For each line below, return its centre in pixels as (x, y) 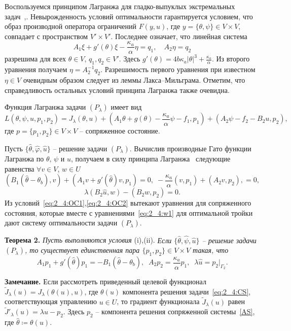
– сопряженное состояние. (120, 131)
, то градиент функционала (158, 301)
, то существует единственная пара (82, 250)
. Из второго (231, 59)
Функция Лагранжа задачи (45, 107)
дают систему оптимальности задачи (61, 223)
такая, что (211, 250)
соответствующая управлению (51, 301)
